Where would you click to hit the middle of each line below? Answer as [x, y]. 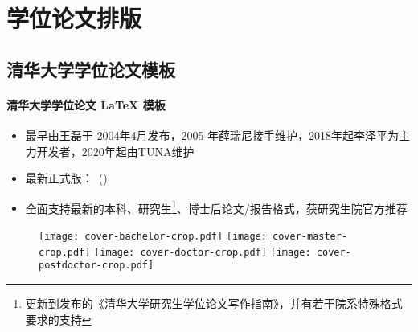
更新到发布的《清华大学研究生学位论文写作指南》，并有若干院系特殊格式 [214, 303]
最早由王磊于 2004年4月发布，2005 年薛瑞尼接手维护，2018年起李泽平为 [212, 135]
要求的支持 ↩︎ [58, 319]
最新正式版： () [66, 178]
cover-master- [310, 236]
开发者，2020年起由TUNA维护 [115, 151]
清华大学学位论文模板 [91, 69]
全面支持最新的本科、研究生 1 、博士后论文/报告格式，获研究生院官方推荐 [216, 207]
